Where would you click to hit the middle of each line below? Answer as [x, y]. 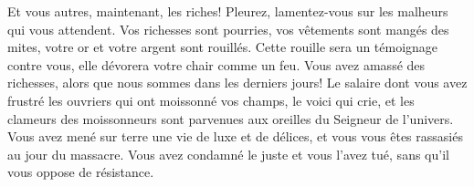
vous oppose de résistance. [81, 172]
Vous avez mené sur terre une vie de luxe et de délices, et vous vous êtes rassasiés [235, 136]
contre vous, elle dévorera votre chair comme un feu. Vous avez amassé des [216, 64]
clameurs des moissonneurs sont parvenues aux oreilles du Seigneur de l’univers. [231, 118]
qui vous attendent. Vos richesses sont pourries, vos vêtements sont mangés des [228, 29]
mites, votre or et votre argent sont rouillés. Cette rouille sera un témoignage [223, 47]
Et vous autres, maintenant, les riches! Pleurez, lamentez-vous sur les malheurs [228, 11]
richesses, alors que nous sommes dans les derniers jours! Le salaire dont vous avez [237, 83]
